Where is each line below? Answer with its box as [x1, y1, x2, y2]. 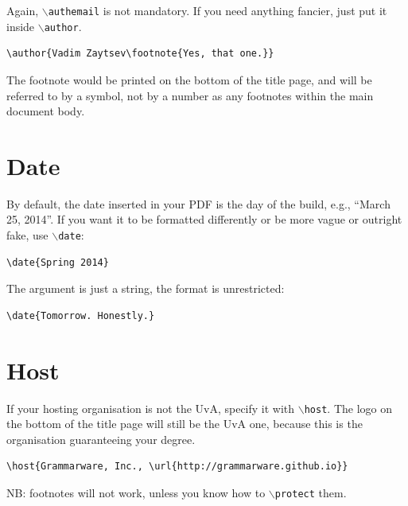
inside [6, 18, 35, 34]
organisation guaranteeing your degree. [6, 430, 196, 447]
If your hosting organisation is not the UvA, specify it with [6, 399, 295, 416]
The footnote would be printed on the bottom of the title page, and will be [6, 71, 372, 88]
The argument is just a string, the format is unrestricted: [6, 280, 285, 297]
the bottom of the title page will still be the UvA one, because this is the [6, 415, 363, 432]
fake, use [6, 227, 49, 243]
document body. [6, 103, 85, 119]
